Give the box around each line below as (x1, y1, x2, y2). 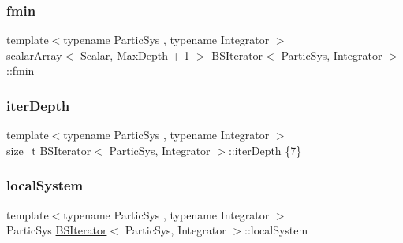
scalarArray (6, 46, 62, 63)
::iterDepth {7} (228, 142, 302, 158)
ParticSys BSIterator (6, 222, 107, 238)
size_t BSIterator (6, 142, 91, 158)
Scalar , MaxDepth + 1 (80, 46, 190, 63)
